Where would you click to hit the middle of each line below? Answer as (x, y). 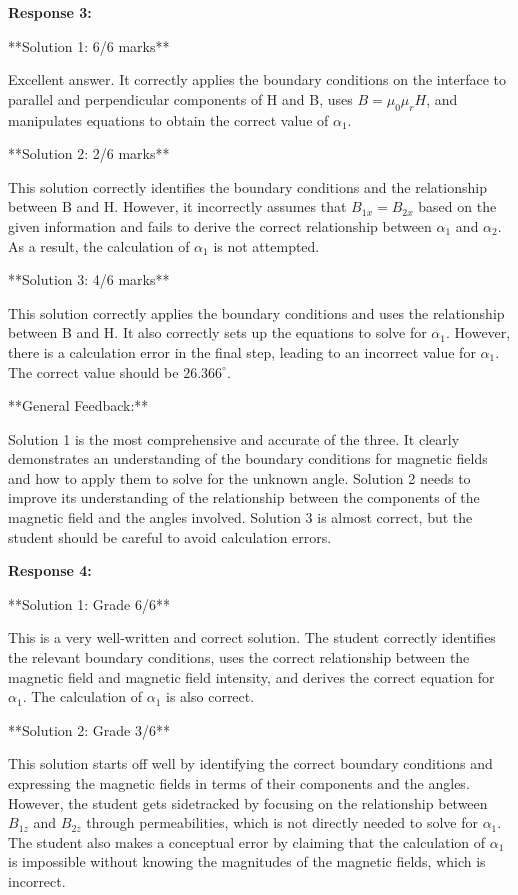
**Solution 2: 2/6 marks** (89, 153)
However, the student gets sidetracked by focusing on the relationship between (248, 802)
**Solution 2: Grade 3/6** (89, 729)
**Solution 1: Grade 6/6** (89, 603)
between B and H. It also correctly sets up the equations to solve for (217, 332)
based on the (457, 206)
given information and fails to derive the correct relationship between (220, 225)
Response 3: (50, 12)
